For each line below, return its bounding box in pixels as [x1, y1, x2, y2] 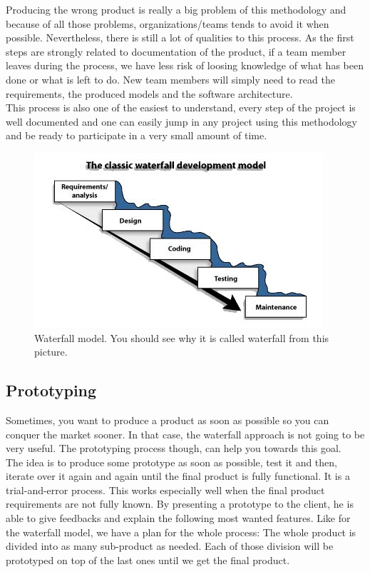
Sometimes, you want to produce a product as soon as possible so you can [6, 412, 329, 427]
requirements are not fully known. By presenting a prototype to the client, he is [6, 496, 354, 511]
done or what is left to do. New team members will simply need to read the [6, 71, 335, 86]
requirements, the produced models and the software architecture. [6, 86, 293, 101]
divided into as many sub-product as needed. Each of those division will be [6, 538, 334, 553]
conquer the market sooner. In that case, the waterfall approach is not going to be [6, 426, 365, 441]
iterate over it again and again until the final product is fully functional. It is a [6, 468, 350, 483]
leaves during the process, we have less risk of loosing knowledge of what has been [6, 58, 364, 73]
